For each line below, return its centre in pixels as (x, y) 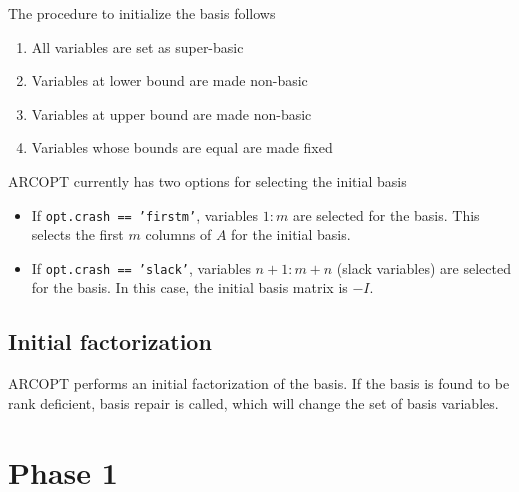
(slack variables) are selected (423, 267)
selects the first (77, 234)
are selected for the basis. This (386, 214)
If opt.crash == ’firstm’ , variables (145, 214)
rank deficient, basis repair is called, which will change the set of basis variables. (253, 402)
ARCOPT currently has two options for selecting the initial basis (207, 180)
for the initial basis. (291, 234)
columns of (178, 234)
